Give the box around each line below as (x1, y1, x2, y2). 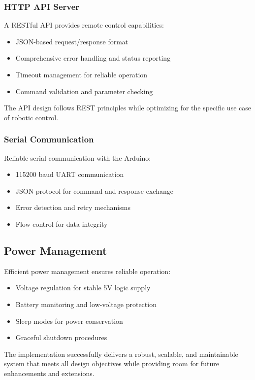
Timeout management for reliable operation (15, 69, 148, 79)
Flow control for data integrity (15, 218, 108, 229)
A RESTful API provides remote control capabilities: (4, 20, 164, 30)
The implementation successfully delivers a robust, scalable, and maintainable (4, 348, 238, 359)
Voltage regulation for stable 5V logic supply (15, 282, 151, 293)
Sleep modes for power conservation (15, 315, 123, 326)
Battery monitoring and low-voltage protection (15, 299, 157, 309)
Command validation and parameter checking (15, 86, 153, 96)
